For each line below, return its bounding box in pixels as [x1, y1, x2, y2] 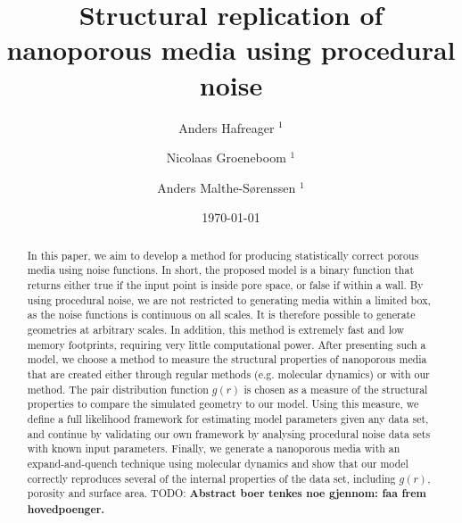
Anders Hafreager [178, 118, 275, 137]
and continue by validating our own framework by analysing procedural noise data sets [27, 426, 431, 441]
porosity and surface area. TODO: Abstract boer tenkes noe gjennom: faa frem [27, 486, 426, 502]
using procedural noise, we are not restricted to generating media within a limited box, [27, 292, 431, 307]
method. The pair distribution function [27, 381, 209, 396]
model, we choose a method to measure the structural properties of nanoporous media [27, 352, 427, 367]
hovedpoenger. [27, 501, 105, 517]
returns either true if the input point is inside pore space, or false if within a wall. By [27, 277, 424, 292]
